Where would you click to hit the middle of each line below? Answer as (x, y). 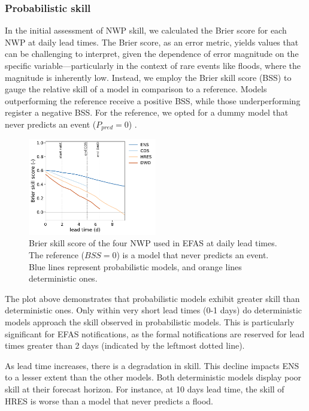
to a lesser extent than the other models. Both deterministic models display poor (153, 377)
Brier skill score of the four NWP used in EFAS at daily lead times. (153, 243)
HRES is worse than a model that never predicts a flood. (109, 401)
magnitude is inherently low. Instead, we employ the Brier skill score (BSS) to (148, 77)
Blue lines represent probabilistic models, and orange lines (135, 266)
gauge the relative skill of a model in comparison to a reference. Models (136, 89)
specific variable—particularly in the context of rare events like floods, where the (153, 65)
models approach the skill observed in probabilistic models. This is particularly (150, 322)
